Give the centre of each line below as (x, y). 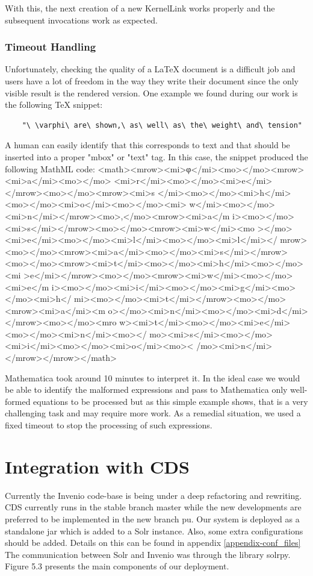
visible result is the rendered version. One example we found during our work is (151, 92)
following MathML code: (50, 168)
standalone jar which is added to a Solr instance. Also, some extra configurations (154, 531)
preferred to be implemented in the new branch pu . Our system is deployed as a (152, 518)
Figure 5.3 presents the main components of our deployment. (117, 566)
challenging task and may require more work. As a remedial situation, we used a (153, 413)
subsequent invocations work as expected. (81, 20)
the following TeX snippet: (54, 105)
